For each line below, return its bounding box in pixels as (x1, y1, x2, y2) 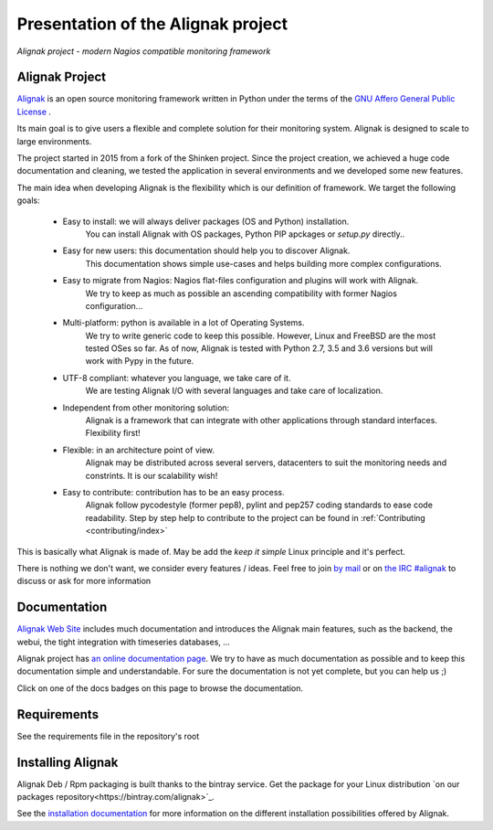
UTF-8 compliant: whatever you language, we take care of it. (62, 372, 291, 383)
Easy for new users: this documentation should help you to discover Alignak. (62, 245, 351, 256)
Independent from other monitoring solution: (62, 402, 230, 413)
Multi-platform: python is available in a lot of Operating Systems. (62, 317, 305, 328)
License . (16, 106, 52, 117)
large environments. (16, 135, 92, 146)
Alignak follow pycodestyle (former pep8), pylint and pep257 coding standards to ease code (85, 499, 434, 511)
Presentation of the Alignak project (16, 14, 288, 34)
